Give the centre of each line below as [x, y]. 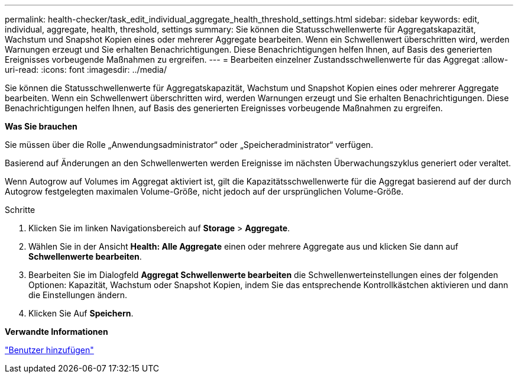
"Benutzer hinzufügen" [49, 350]
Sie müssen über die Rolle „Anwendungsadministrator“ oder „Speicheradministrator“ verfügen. [189, 145]
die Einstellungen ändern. [78, 295]
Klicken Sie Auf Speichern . [81, 313]
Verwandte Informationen [56, 332]
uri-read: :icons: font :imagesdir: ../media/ [86, 70]
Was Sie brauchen [41, 126]
